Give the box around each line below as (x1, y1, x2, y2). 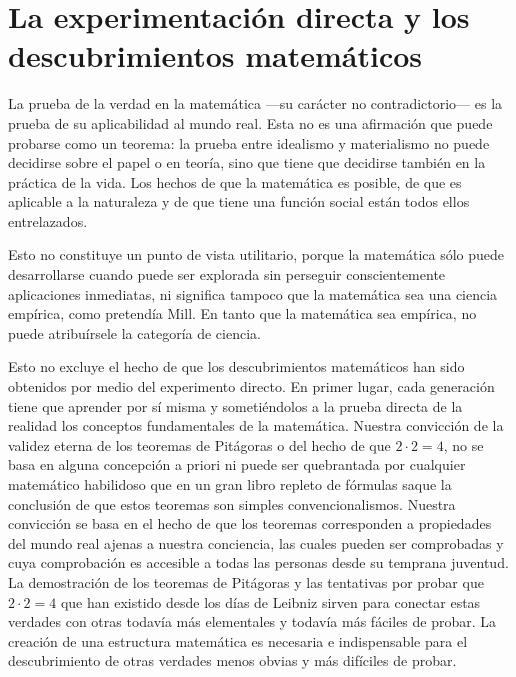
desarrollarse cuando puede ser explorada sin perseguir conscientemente (8, 264, 446, 285)
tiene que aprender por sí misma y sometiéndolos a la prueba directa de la (8, 395, 463, 416)
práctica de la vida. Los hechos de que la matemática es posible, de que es (8, 171, 462, 192)
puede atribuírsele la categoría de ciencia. (8, 322, 261, 343)
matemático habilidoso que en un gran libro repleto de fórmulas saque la (8, 474, 452, 494)
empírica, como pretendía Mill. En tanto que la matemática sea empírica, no (8, 303, 477, 324)
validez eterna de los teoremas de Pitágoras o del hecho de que (8, 434, 391, 455)
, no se (443, 434, 484, 455)
